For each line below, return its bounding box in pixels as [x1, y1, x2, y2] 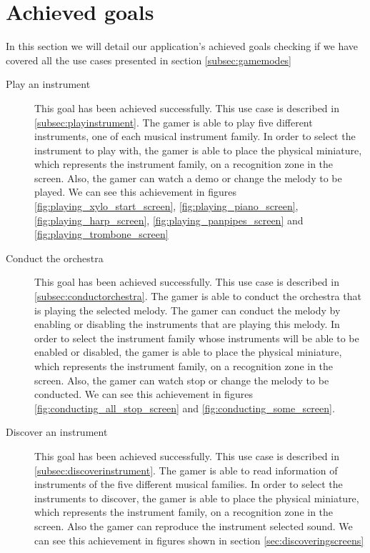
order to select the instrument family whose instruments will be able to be [34, 330, 359, 345]
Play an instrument [6, 76, 91, 91]
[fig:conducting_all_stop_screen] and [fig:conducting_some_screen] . [34, 400, 335, 415]
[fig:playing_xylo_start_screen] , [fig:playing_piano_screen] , [34, 199, 299, 214]
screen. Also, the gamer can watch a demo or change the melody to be [34, 170, 342, 185]
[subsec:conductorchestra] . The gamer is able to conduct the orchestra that [34, 289, 361, 304]
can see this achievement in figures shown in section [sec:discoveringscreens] [34, 532, 364, 547]
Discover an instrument [6, 424, 108, 439]
